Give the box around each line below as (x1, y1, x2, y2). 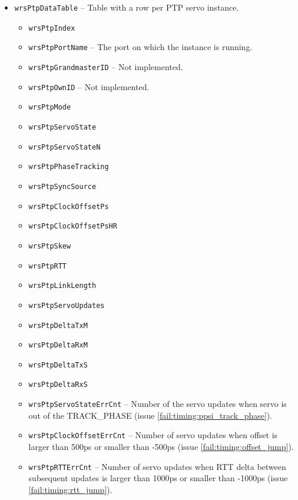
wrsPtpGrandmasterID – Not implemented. (28, 60, 183, 72)
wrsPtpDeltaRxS (28, 380, 88, 389)
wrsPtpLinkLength (28, 282, 97, 290)
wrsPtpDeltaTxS (28, 360, 88, 369)
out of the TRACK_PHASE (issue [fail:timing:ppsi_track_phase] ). (28, 409, 273, 421)
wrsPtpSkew (28, 241, 71, 250)
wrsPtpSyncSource (28, 182, 97, 191)
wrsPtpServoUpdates (28, 301, 105, 310)
